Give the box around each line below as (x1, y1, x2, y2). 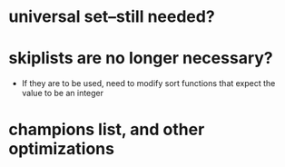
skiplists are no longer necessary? (8, 48, 273, 69)
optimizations (8, 139, 115, 160)
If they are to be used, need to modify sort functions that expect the (21, 78, 276, 89)
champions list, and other (8, 120, 205, 140)
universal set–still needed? (8, 6, 215, 27)
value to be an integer (21, 88, 104, 99)
